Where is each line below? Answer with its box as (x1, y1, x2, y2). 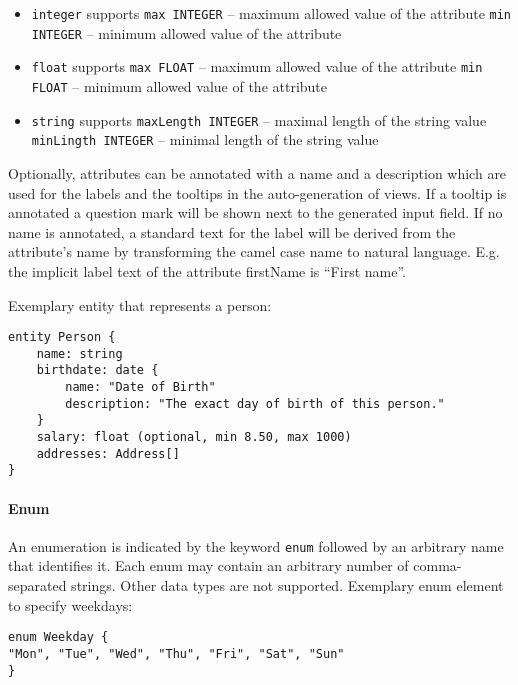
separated (8, 575, 67, 596)
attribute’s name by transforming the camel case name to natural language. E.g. (8, 241, 500, 262)
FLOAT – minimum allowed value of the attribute (31, 75, 328, 96)
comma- (413, 555, 462, 576)
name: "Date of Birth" (65, 380, 216, 395)
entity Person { (8, 330, 116, 345)
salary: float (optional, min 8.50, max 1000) (36, 430, 352, 445)
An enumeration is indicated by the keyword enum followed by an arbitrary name (8, 535, 504, 556)
